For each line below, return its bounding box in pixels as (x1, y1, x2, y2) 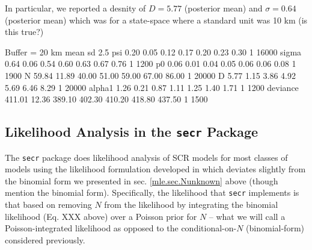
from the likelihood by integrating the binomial (104, 198, 278, 211)
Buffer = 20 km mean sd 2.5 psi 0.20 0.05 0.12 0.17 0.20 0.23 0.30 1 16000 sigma (5, 45, 302, 58)
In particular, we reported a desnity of (5, 2, 146, 14)
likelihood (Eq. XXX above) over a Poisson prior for (5, 210, 197, 222)
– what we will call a (209, 210, 286, 222)
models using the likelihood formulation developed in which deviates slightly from (5, 163, 306, 175)
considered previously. (5, 233, 85, 246)
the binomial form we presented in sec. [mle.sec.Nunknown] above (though (5, 174, 278, 187)
